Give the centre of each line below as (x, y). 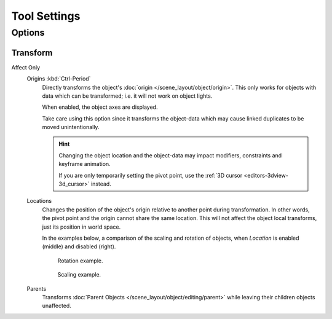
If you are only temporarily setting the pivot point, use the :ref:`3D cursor (151, 175)
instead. (101, 184)
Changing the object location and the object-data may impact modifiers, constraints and (170, 155)
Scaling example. (79, 275)
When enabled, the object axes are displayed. (100, 107)
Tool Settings (46, 16)
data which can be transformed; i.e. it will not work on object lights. (127, 96)
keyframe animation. (85, 164)
